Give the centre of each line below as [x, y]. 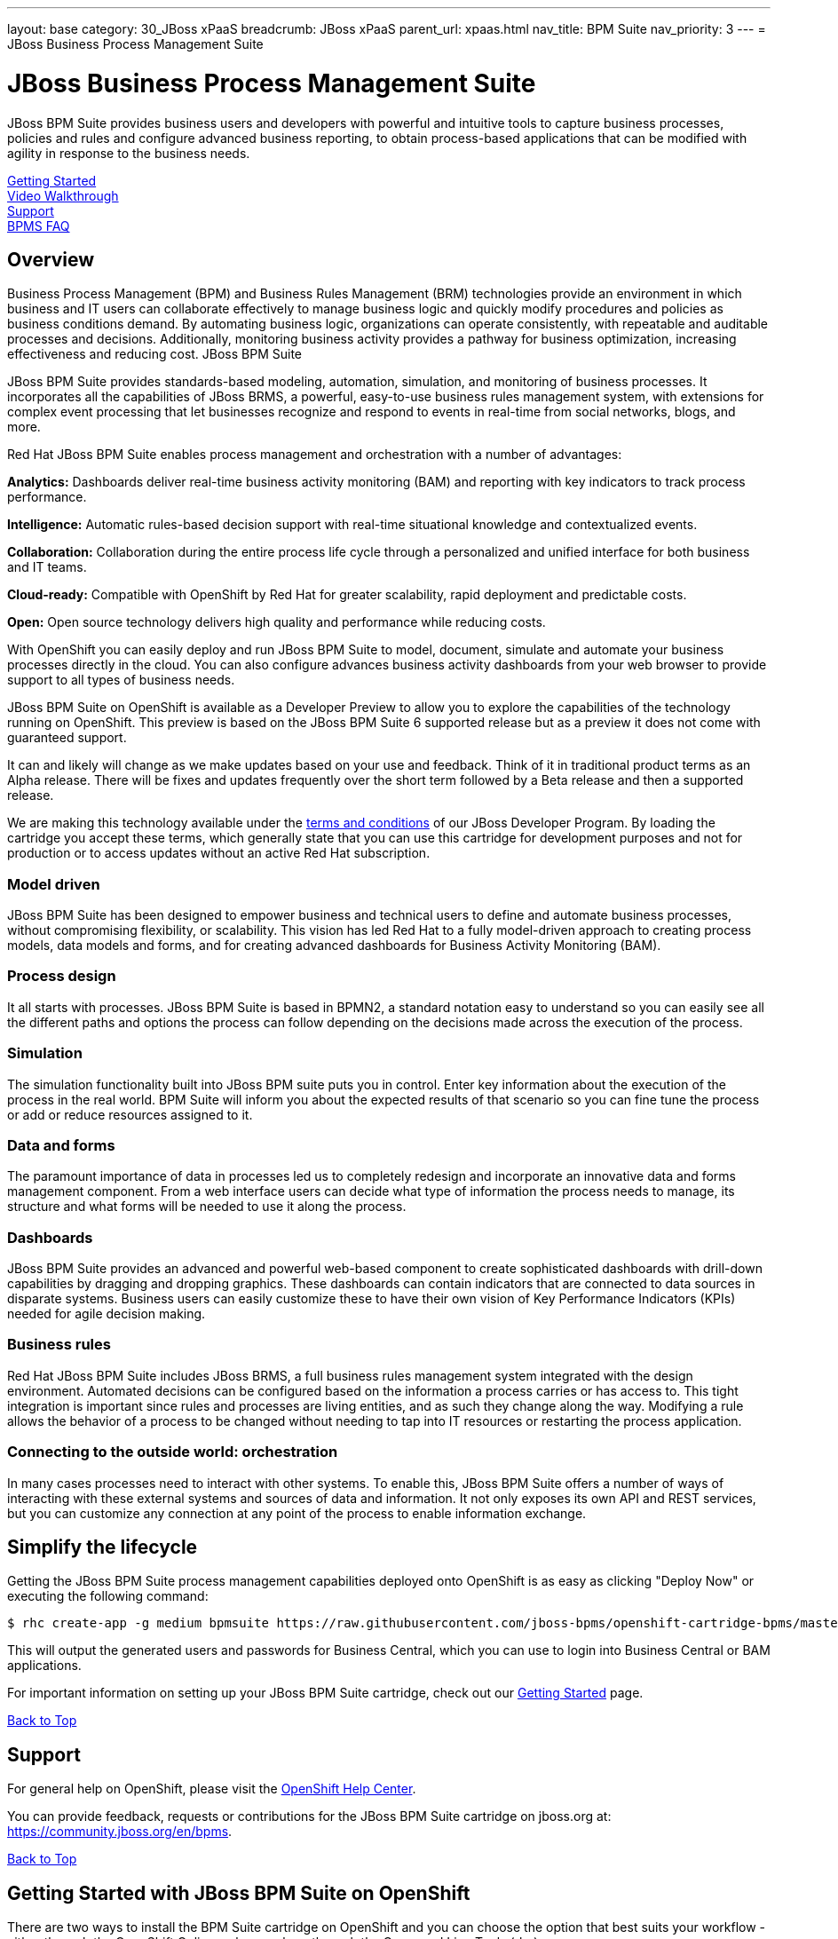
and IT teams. [47, 567]
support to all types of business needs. [121, 680]
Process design [62, 976]
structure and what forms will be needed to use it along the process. [207, 1207]
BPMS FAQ [39, 226]
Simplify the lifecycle [103, 1547]
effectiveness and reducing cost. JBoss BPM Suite [155, 354]
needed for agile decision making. [107, 1314]
